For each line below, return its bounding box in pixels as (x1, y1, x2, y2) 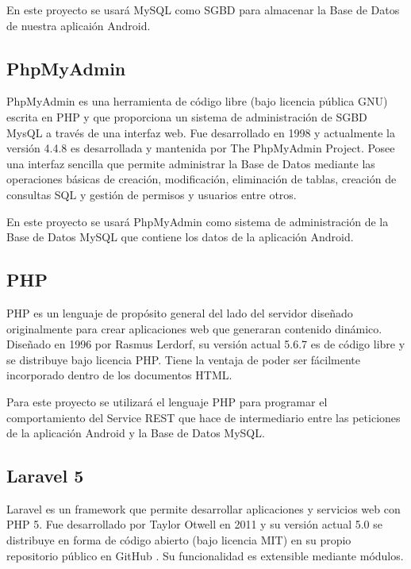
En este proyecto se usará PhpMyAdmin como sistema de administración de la (6, 213, 389, 229)
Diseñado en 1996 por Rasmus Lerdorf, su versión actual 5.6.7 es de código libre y (6, 336, 405, 352)
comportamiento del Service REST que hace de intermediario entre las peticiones (6, 409, 401, 425)
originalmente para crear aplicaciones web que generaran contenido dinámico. (6, 320, 382, 336)
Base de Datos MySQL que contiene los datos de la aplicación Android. (6, 229, 354, 245)
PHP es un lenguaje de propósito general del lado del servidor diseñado (6, 304, 353, 321)
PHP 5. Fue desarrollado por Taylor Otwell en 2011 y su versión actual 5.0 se (6, 516, 382, 532)
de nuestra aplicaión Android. (6, 17, 151, 33)
